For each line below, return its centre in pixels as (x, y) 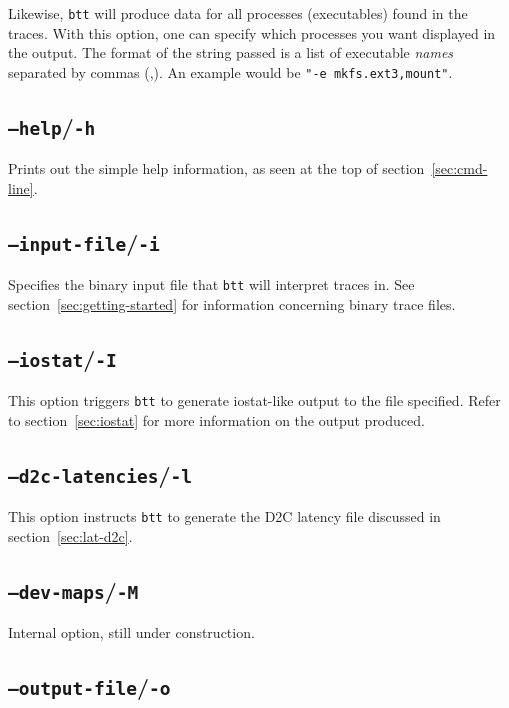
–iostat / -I (62, 357)
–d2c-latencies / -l (100, 473)
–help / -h (52, 125)
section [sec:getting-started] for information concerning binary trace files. (232, 303)
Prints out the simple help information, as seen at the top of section (216, 168)
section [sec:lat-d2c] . (70, 535)
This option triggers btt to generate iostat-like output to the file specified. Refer (254, 400)
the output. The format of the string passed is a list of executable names (231, 52)
